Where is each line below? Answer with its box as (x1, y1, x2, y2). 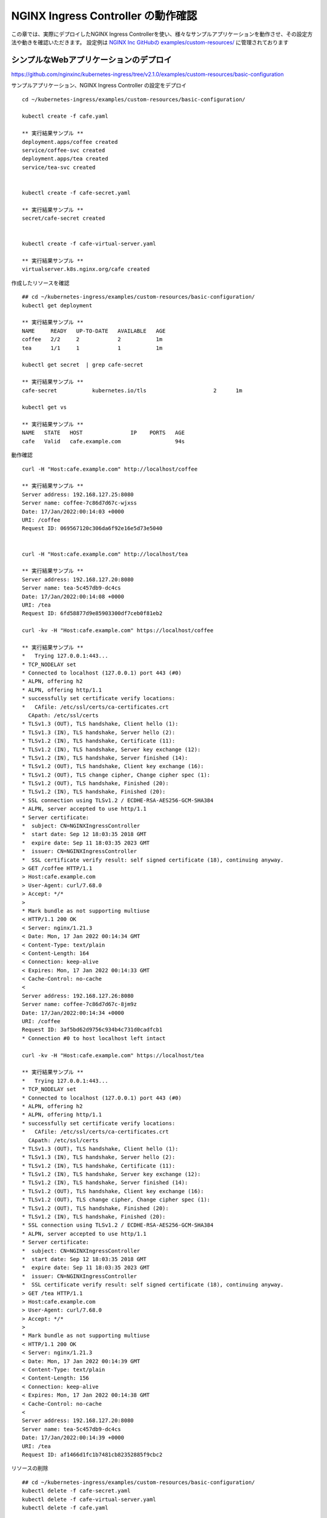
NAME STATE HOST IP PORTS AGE (22, 429, 185, 437)
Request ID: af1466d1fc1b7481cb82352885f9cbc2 (22, 1451, 163, 1458)
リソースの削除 (11, 1465, 48, 1472)
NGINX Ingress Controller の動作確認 (11, 9, 197, 22)
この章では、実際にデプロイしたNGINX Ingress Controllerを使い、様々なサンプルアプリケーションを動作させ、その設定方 (11, 30, 313, 38)
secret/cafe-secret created (22, 215, 105, 222)
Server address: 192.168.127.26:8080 (22, 992, 134, 999)
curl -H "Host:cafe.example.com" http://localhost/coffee (22, 465, 198, 472)
